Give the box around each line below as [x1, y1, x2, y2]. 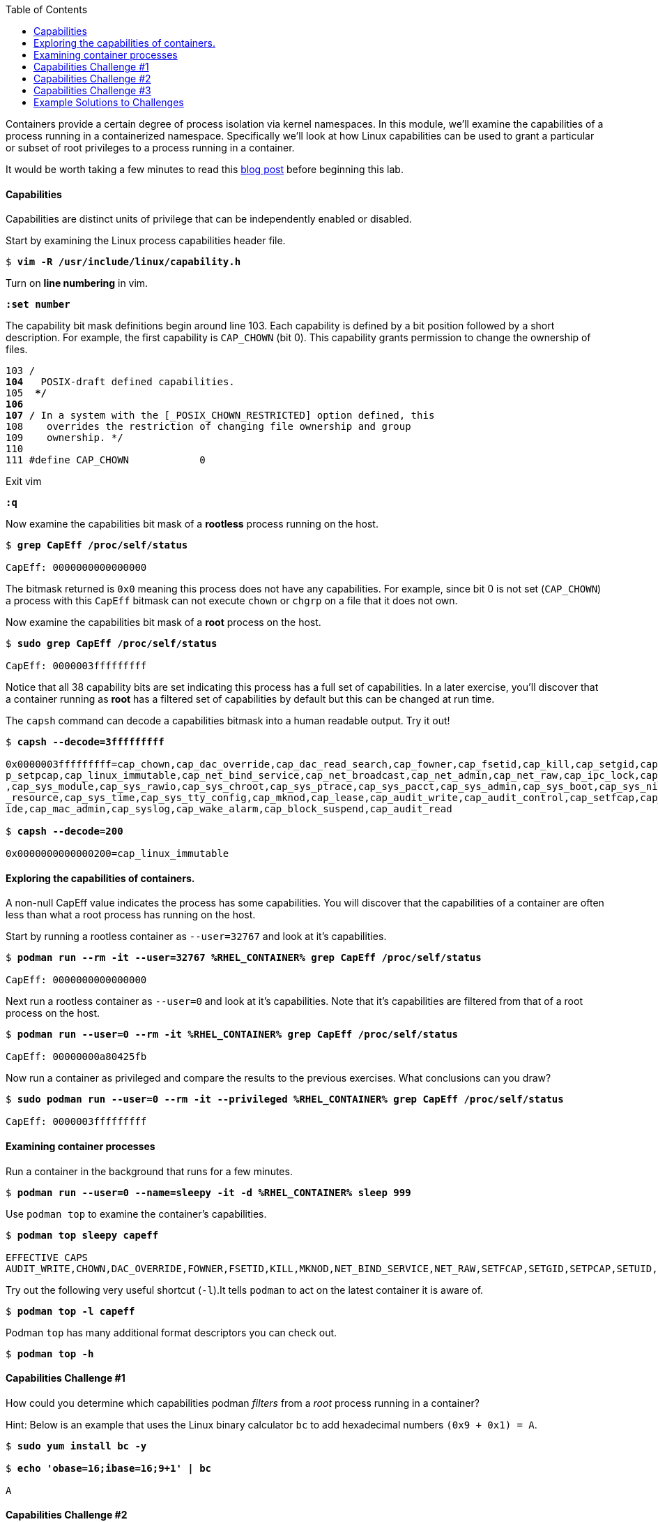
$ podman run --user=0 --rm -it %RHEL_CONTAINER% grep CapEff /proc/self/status [6, 1029, 459, 1040]
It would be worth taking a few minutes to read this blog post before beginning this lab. [6, 163, 404, 175]
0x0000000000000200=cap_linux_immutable [6, 848, 229, 860]
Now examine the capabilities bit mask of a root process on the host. [6, 616, 321, 629]
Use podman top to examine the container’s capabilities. [6, 1207, 267, 1220]
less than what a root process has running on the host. [6, 909, 256, 921]
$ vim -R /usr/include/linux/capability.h [6, 256, 241, 268]
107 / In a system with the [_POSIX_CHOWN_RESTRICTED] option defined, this [6, 410, 435, 421]
